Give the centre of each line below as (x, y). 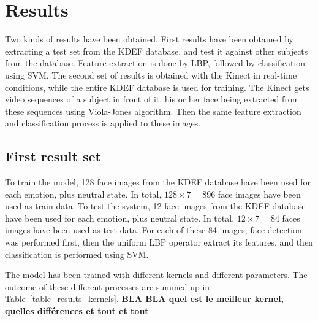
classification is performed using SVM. (77, 254)
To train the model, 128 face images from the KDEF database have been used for (158, 182)
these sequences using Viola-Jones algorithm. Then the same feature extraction (153, 111)
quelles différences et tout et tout (77, 311)
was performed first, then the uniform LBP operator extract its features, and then (159, 242)
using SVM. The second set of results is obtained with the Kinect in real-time (151, 75)
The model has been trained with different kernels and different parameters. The (156, 275)
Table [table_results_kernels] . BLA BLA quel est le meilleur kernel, (144, 299)
